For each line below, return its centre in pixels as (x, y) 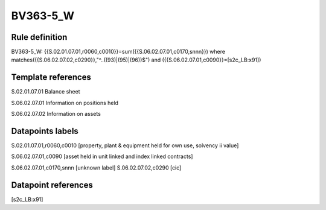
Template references (51, 78)
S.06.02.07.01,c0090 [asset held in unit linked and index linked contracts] (102, 156)
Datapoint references (52, 185)
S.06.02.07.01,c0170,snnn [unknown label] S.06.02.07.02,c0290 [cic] (96, 167)
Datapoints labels (45, 131)
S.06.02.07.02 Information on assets (56, 114)
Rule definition (39, 37)
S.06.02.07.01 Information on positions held (65, 103)
